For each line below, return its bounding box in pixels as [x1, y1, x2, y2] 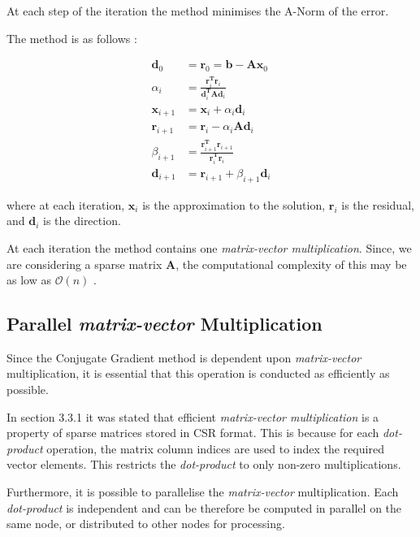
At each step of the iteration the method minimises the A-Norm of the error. [6, 2, 389, 19]
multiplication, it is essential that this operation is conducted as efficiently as [6, 365, 390, 382]
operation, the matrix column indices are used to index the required [46, 440, 384, 457]
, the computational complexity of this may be [175, 255, 407, 272]
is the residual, [341, 196, 414, 213]
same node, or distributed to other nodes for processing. [6, 515, 285, 532]
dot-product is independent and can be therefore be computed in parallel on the [6, 499, 402, 516]
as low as [6, 271, 51, 288]
